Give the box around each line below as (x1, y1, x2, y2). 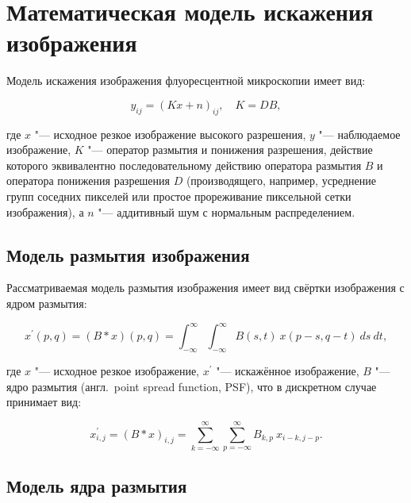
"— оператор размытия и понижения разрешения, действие (87, 141, 373, 158)
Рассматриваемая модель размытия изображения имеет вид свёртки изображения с (6, 279, 405, 296)
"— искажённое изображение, (216, 362, 359, 378)
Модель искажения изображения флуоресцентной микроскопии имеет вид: (6, 72, 366, 89)
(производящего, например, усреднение (186, 172, 376, 189)
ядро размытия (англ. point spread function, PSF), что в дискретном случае (6, 378, 377, 394)
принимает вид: (6, 394, 82, 410)
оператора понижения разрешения (6, 172, 171, 189)
